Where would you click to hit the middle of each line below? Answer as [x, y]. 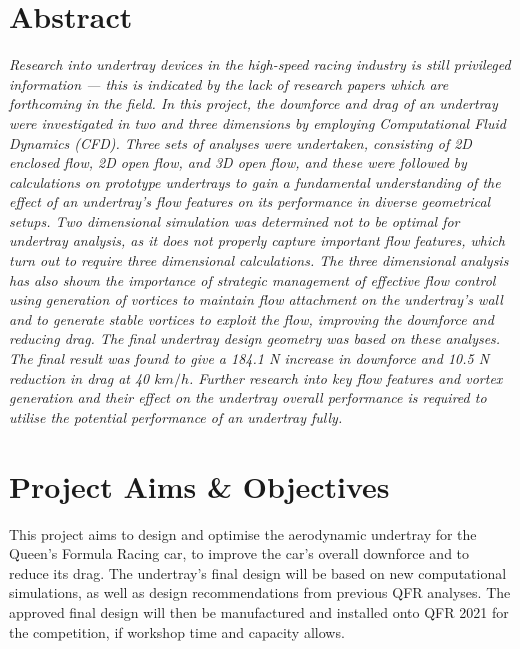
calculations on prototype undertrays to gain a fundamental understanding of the [255, 181]
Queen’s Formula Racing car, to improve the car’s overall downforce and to [239, 553]
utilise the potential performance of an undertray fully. [176, 416]
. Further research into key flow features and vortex [345, 377]
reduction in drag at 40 [79, 377]
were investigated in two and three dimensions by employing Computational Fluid [257, 122]
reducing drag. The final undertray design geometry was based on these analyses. [255, 338]
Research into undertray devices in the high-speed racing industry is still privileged [260, 64]
